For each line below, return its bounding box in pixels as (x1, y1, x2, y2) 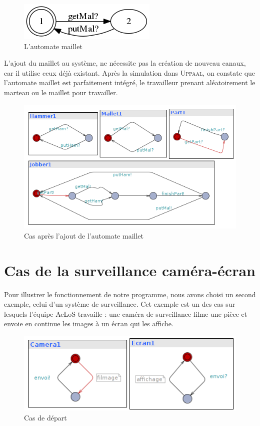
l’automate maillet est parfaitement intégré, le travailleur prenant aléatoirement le (4, 77, 255, 88)
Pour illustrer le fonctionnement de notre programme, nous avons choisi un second (4, 289, 256, 299)
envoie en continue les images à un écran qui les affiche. (4, 318, 173, 329)
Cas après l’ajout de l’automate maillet (24, 230, 143, 241)
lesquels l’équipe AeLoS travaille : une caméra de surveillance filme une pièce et (4, 308, 247, 319)
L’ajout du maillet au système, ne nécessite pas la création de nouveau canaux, (4, 58, 246, 68)
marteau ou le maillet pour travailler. (4, 87, 118, 97)
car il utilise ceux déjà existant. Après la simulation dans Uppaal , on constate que (4, 67, 255, 78)
